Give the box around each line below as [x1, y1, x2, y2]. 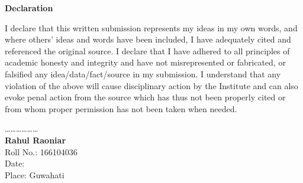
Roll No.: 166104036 [5, 145, 78, 158]
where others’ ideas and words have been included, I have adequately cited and [5, 33, 291, 45]
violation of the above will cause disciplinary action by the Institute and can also [5, 79, 298, 91]
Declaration [5, 2, 53, 14]
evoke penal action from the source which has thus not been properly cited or [5, 91, 286, 103]
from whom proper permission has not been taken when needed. [5, 102, 237, 115]
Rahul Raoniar [5, 133, 66, 146]
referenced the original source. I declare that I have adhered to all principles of [5, 44, 290, 57]
